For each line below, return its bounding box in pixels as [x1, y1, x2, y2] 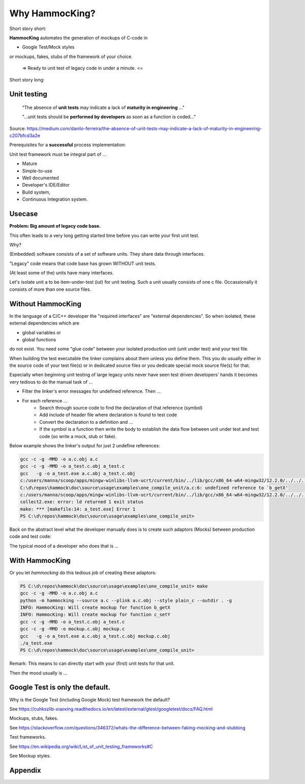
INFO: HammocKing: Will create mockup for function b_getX [20, 604, 170, 610]
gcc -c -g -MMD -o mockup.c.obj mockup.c [20, 626, 125, 632]
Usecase [9, 209, 38, 219]
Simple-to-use [22, 168, 53, 174]
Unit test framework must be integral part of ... [9, 151, 107, 157]
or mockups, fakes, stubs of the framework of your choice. [9, 53, 133, 60]
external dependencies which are [9, 320, 80, 326]
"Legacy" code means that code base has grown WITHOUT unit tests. [9, 260, 156, 266]
